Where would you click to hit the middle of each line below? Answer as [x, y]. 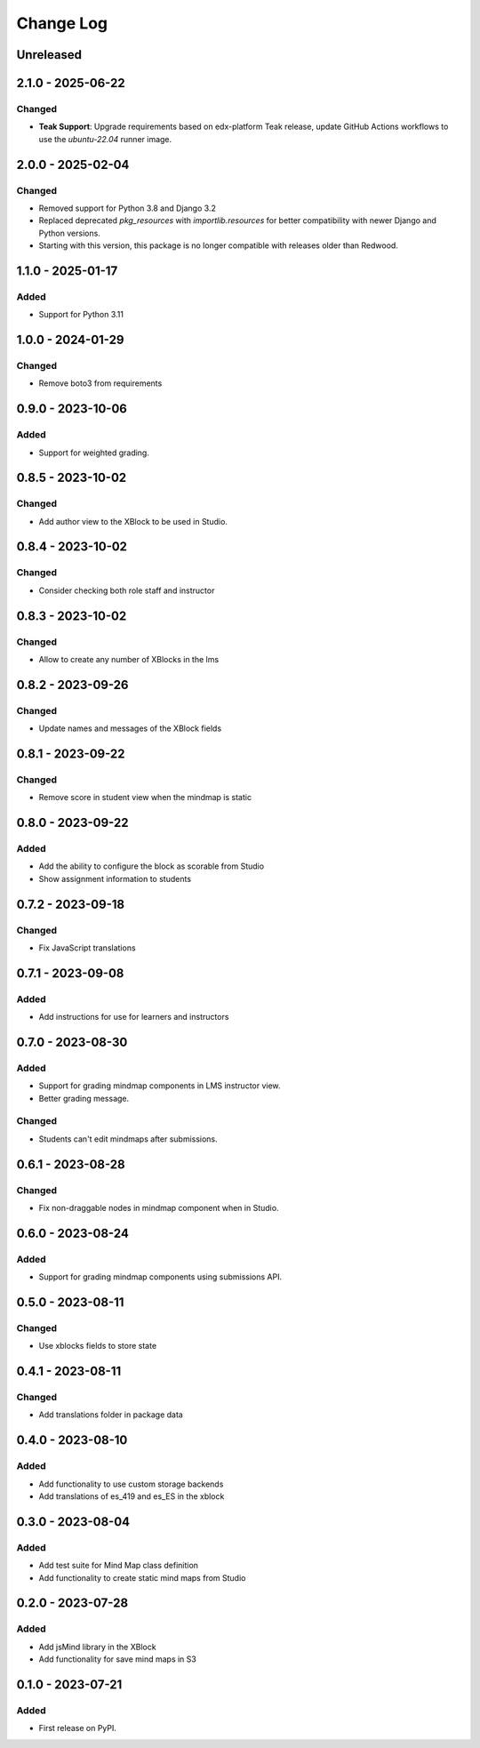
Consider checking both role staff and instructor [127, 590]
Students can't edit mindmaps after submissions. [128, 1139]
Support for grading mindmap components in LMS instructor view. [160, 1086]
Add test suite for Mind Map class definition [119, 1566]
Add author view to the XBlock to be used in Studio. [133, 521]
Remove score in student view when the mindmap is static [145, 798]
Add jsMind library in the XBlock [97, 1647]
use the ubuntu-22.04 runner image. [105, 139]
